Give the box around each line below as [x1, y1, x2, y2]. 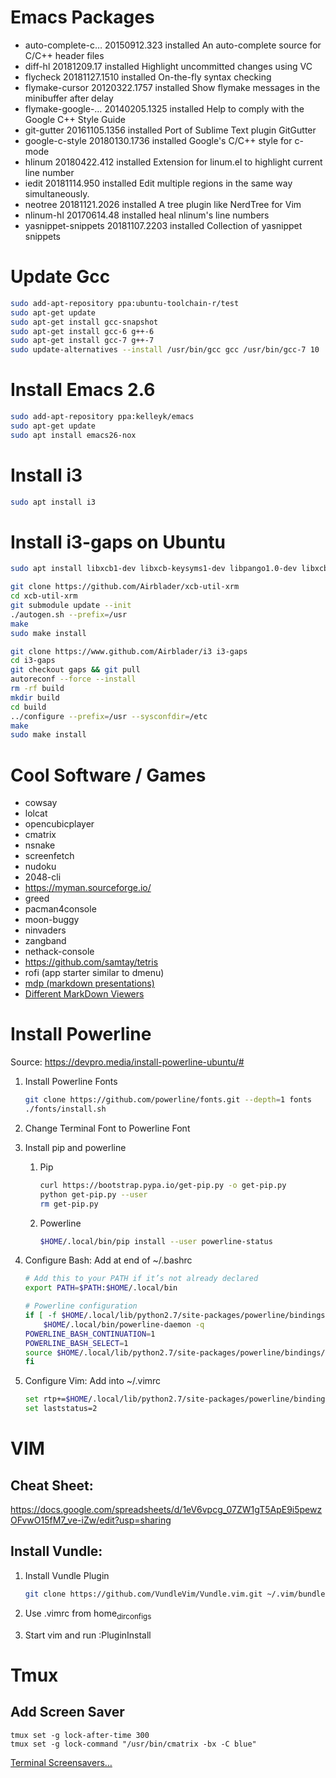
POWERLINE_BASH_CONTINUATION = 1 [24, 1329, 156, 1339]
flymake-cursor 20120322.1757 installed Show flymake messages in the [24, 81, 321, 93]
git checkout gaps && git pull [10, 665, 141, 675]
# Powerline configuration [24, 1301, 138, 1311]
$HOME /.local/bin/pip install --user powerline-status [39, 1236, 273, 1246]
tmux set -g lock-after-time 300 [10, 1730, 150, 1740]
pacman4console [24, 903, 97, 915]
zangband [24, 935, 67, 947]
